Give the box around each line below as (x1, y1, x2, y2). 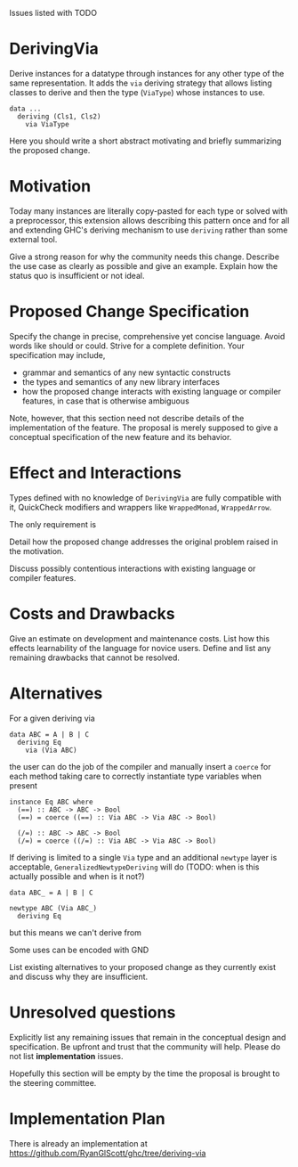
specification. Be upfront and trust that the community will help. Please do (9, 1041, 281, 1052)
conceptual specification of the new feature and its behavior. (9, 431, 232, 442)
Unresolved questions (9, 1002, 176, 1023)
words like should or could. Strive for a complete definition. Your (9, 340, 245, 351)
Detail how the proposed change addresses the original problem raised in (9, 536, 278, 547)
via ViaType (25, 119, 69, 128)
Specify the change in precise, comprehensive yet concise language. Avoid (9, 331, 286, 341)
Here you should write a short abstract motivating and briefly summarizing (9, 135, 282, 146)
